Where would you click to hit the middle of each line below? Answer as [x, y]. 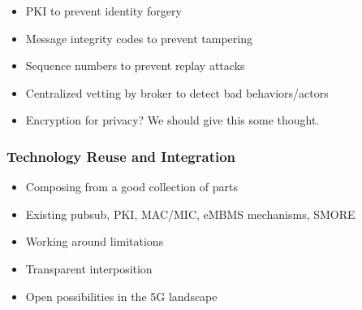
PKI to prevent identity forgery [103, 11]
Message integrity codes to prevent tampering [139, 38]
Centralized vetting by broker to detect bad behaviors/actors [177, 92]
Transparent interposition [89, 268]
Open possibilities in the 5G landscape [121, 296]
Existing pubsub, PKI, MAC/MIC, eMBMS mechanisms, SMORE [190, 214]
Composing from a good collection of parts [131, 187]
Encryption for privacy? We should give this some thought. [172, 120]
